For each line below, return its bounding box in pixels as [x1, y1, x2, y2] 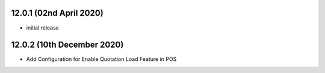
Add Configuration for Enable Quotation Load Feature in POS [26, 56, 177, 63]
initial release [26, 24, 60, 31]
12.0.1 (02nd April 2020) [11, 8, 104, 18]
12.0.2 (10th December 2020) [11, 40, 124, 50]
